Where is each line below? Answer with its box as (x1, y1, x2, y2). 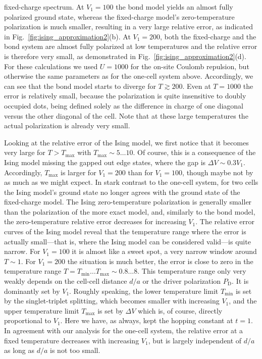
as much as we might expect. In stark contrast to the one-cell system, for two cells (4, 177, 258, 187)
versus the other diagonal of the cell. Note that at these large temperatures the (4, 110, 248, 121)
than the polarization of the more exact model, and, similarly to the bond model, (4, 206, 255, 217)
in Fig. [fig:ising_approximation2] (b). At (4, 31, 131, 41)
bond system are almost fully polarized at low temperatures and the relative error (4, 41, 257, 52)
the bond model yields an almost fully (116, 2, 233, 12)
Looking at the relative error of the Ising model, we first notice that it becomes (4, 137, 249, 147)
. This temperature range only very (137, 266, 246, 276)
